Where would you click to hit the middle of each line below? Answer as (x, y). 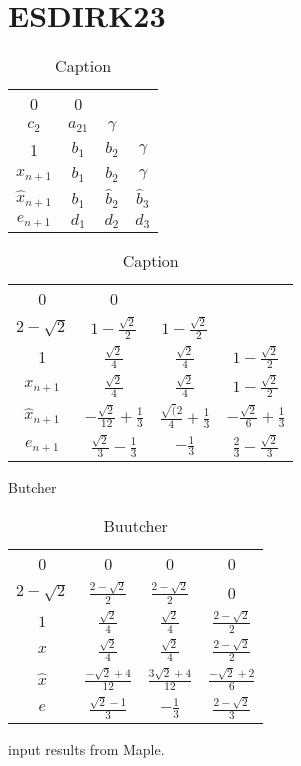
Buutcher (135, 525)
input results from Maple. (86, 749)
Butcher (32, 487)
